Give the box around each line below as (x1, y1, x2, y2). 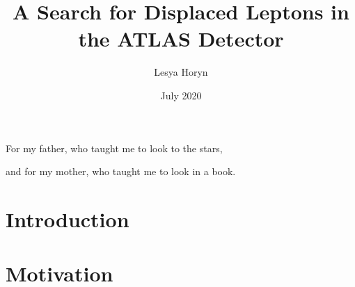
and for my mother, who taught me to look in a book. (6, 164, 236, 179)
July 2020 (160, 88, 202, 102)
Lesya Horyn (154, 65, 208, 79)
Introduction (6, 204, 129, 233)
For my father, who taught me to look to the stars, (6, 140, 223, 155)
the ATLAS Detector (78, 24, 284, 53)
